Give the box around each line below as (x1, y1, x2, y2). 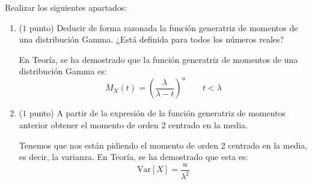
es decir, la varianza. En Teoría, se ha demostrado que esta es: (19, 150, 248, 163)
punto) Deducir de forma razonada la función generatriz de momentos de (29, 21, 298, 34)
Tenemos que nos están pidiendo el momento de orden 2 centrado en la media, (19, 138, 308, 151)
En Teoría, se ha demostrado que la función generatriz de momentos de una (19, 53, 298, 65)
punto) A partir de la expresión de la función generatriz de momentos (29, 107, 286, 119)
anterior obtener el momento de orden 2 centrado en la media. (19, 119, 248, 131)
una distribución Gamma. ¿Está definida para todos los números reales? (19, 33, 284, 46)
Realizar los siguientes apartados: (5, 1, 127, 13)
